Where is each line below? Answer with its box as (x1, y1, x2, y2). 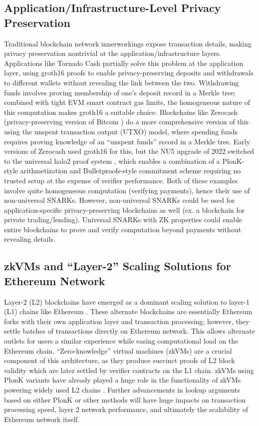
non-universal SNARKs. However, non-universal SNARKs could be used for (4, 195, 235, 205)
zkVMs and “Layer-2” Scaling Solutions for (4, 258, 231, 274)
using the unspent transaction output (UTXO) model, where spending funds (4, 126, 238, 136)
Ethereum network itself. (4, 414, 80, 424)
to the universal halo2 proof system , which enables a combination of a (4, 155, 220, 166)
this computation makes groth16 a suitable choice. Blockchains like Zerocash (4, 106, 238, 117)
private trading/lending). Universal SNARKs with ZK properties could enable (4, 214, 243, 225)
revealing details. (4, 234, 55, 244)
